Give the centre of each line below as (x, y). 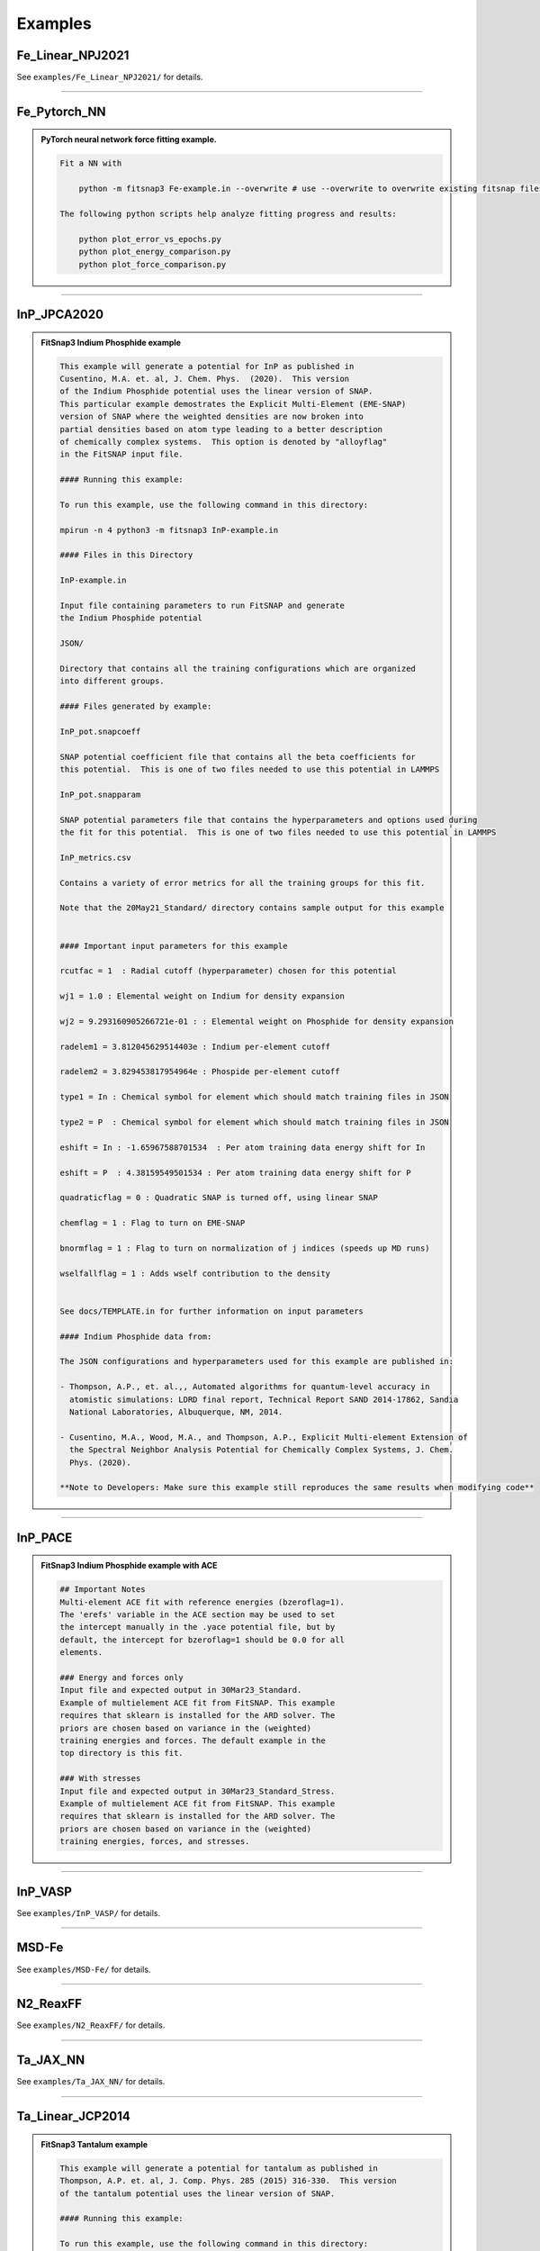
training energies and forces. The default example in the (193, 1741)
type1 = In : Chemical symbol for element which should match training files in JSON (254, 1097)
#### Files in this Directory (126, 555)
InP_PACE (45, 1537)
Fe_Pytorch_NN (62, 111)
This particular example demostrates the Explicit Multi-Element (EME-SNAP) (233, 404)
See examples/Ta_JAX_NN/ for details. (91, 2082)
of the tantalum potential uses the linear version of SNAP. (198, 2193)
